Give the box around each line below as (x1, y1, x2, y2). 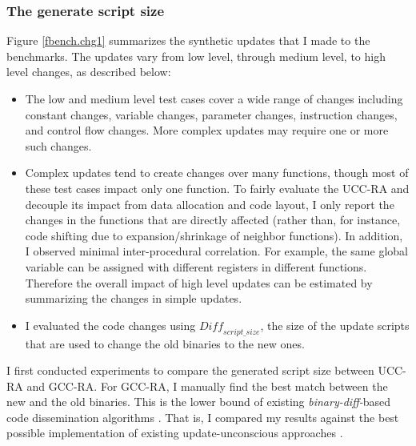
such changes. (25, 137, 92, 154)
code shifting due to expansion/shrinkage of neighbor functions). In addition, (25, 227, 403, 243)
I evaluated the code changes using (25, 316, 196, 333)
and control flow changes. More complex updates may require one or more (25, 122, 389, 139)
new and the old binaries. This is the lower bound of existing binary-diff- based (6, 393, 391, 410)
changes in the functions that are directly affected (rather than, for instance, (25, 211, 401, 228)
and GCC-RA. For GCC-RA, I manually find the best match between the (26, 377, 388, 394)
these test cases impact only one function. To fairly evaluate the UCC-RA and (25, 179, 410, 196)
